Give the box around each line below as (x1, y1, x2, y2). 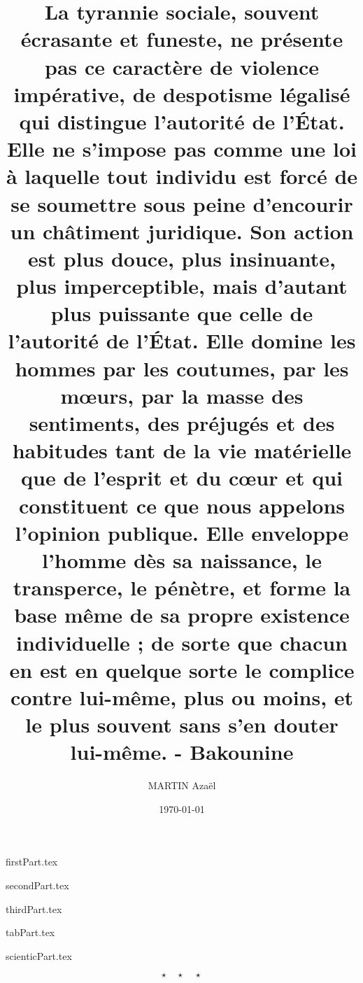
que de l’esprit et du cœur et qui (21, 463, 343, 492)
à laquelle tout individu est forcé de (6, 162, 358, 190)
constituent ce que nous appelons (18, 490, 346, 519)
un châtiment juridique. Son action (10, 216, 354, 245)
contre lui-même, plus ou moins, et (10, 682, 354, 711)
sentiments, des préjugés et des (29, 409, 335, 437)
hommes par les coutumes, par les (15, 353, 349, 382)
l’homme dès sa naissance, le (41, 545, 322, 574)
